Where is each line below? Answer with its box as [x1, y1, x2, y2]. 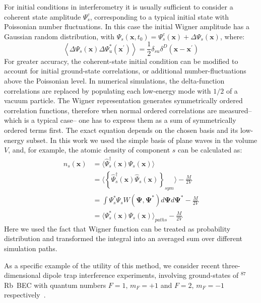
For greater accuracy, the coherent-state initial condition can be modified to [4, 55, 238, 66]
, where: [220, 31, 245, 41]
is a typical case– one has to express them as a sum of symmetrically [24, 115, 236, 125]
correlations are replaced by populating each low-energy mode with [4, 85, 211, 96]
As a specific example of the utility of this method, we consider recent [4, 260, 220, 270]
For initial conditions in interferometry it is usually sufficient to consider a [4, 2, 233, 12]
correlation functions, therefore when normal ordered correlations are [4, 105, 217, 115]
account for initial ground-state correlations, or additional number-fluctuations [4, 65, 246, 76]
